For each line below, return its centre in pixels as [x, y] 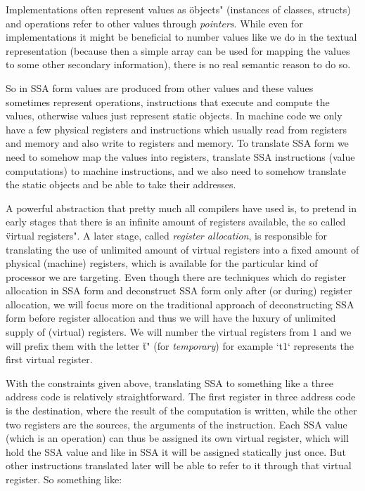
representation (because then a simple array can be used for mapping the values [178, 50]
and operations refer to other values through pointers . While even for [154, 23]
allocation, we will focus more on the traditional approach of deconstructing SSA [180, 304]
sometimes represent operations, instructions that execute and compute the [168, 102]
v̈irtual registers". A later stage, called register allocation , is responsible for [167, 235]
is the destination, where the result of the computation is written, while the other [181, 411]
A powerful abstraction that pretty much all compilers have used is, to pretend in [181, 208]
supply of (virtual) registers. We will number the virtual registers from [158, 332]
